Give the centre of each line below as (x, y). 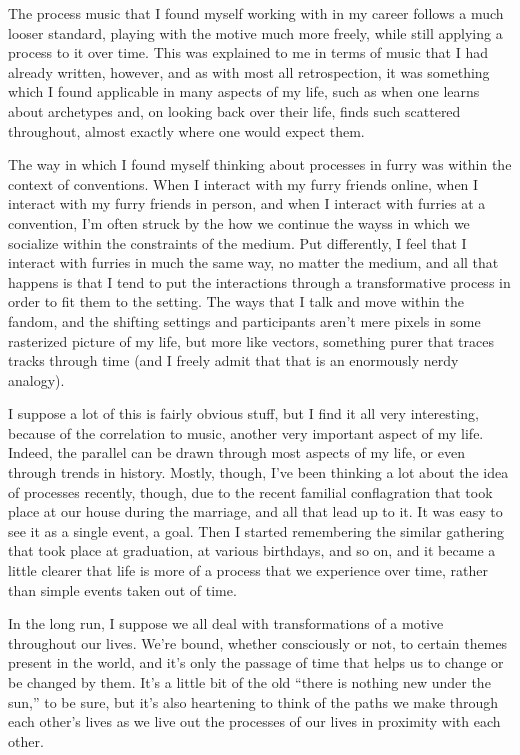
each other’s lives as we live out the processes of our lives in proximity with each (254, 721)
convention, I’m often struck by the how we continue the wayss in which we (239, 222)
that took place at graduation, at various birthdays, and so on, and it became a (252, 550)
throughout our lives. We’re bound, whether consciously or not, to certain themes (258, 642)
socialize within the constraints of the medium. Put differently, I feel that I (237, 242)
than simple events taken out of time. (122, 589)
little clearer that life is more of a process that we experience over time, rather (248, 570)
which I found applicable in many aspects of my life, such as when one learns (244, 91)
